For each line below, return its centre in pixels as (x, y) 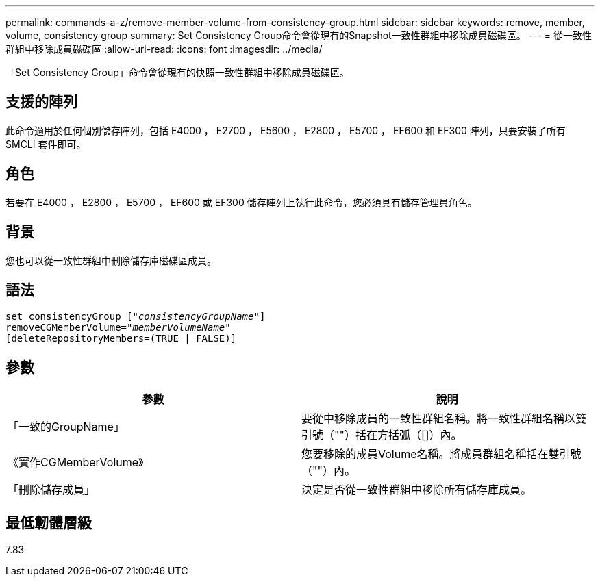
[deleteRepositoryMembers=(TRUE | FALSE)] (121, 339)
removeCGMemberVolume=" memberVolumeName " (118, 328)
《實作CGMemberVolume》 (76, 463)
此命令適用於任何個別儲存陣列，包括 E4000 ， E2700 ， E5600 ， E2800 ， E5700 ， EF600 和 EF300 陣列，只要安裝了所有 (286, 130)
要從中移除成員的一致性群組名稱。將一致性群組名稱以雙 (444, 419)
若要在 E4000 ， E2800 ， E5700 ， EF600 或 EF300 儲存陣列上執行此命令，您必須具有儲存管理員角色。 (241, 202)
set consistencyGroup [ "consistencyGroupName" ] (136, 317)
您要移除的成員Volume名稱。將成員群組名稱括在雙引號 (441, 454)
